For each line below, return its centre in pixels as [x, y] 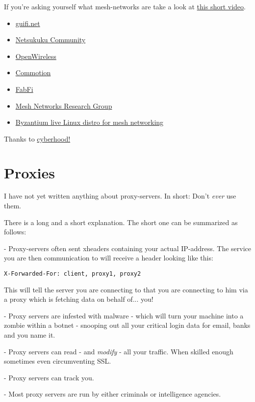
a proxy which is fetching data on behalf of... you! [79, 299]
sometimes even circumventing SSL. [58, 361]
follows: [15, 232]
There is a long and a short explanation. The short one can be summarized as [121, 222]
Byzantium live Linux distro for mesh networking [89, 122]
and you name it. [30, 335]
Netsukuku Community [51, 40]
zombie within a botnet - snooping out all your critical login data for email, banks [127, 325]
